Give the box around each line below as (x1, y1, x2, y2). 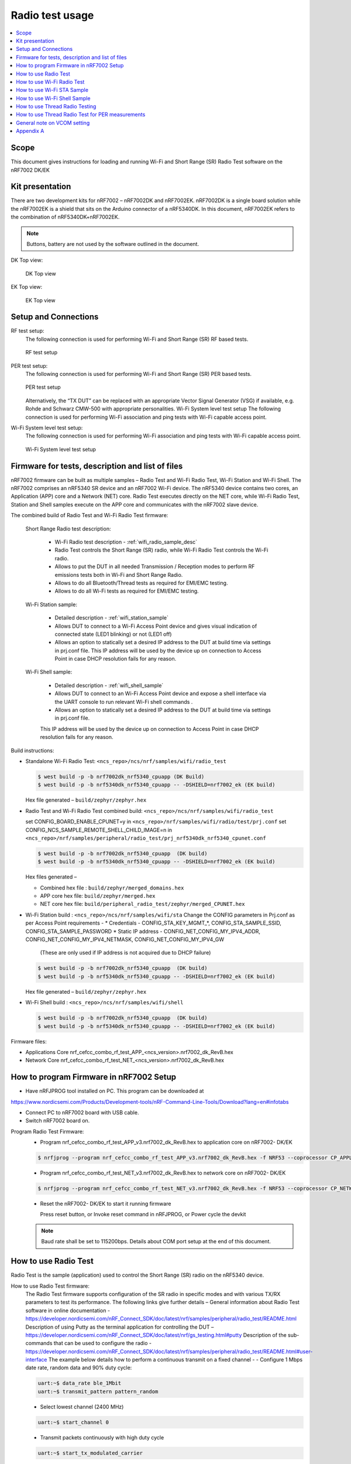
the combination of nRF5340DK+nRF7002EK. (11, 214, 120, 221)
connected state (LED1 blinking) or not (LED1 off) (54, 630, 172, 638)
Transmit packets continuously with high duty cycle (40, 1434, 164, 1441)
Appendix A (16, 128, 44, 135)
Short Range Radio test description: (25, 525, 111, 532)
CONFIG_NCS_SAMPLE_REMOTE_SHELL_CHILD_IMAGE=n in (25, 826, 173, 833)
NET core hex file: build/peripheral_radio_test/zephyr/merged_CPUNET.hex (40, 901, 245, 908)
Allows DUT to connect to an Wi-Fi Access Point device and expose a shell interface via (54, 690, 266, 697)
